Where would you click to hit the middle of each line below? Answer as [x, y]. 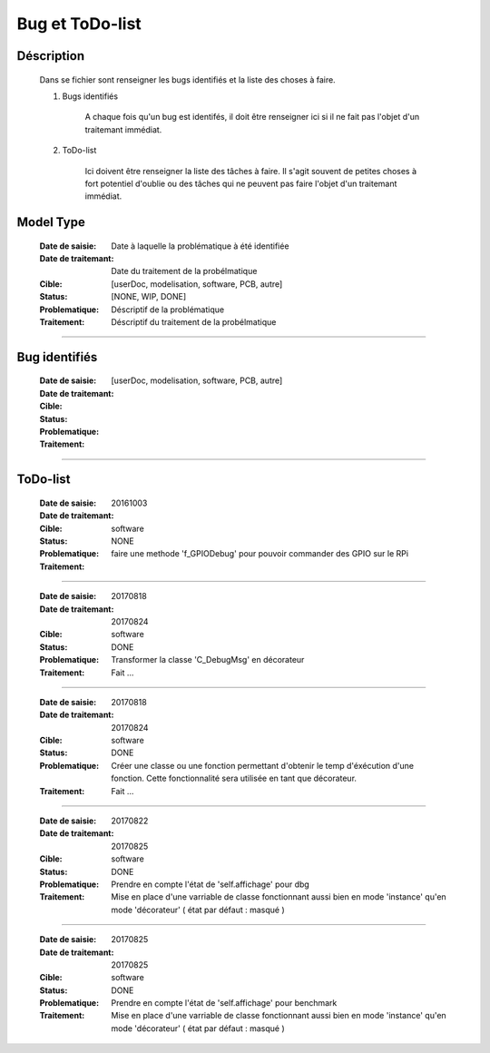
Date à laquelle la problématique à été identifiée [200, 246]
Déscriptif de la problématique [168, 310]
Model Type [51, 222]
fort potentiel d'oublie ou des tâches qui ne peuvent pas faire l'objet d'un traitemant [241, 183]
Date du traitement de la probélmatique [184, 271]
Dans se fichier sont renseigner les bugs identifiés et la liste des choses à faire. [187, 79]
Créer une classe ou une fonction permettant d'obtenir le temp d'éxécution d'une [263, 765]
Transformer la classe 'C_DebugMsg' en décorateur [208, 660]
